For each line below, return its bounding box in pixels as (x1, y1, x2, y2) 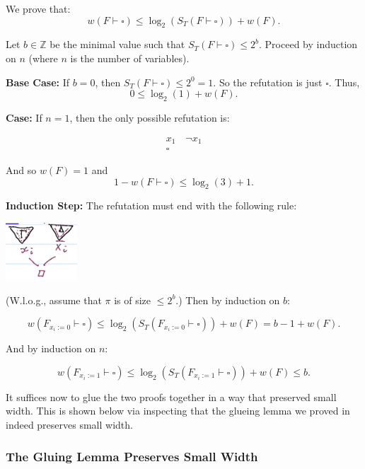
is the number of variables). (70, 50, 190, 65)
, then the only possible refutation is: (69, 110, 230, 125)
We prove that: (6, 1, 71, 16)
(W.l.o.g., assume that (6, 292, 102, 307)
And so (6, 163, 37, 178)
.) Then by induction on (175, 292, 280, 307)
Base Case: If (6, 74, 70, 89)
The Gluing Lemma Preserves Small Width (6, 447, 258, 465)
